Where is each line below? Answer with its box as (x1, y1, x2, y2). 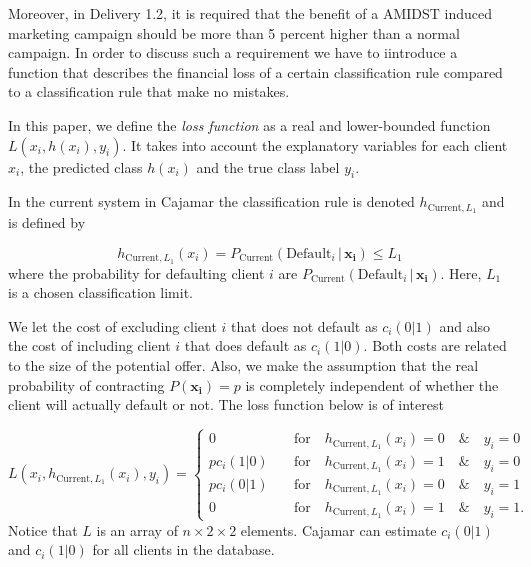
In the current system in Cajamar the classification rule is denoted (8, 191, 415, 212)
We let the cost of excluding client (8, 315, 217, 336)
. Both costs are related (363, 335, 507, 356)
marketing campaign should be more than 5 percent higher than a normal (8, 22, 460, 43)
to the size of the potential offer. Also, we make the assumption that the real (8, 355, 479, 376)
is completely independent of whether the (245, 374, 499, 395)
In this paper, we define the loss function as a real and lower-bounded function (8, 114, 491, 135)
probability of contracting (8, 374, 165, 395)
